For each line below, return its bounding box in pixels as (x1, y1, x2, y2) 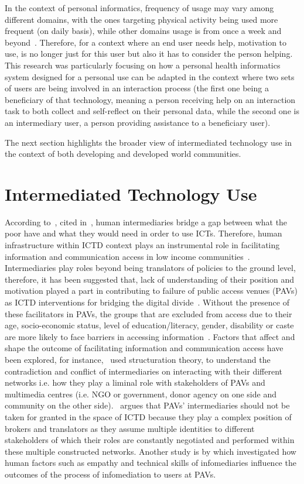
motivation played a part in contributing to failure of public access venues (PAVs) (5, 284, 298, 297)
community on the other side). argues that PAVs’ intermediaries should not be (5, 399, 290, 411)
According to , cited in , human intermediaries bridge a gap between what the (5, 215, 288, 228)
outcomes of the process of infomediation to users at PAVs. (5, 468, 216, 480)
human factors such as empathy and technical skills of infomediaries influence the (5, 456, 296, 469)
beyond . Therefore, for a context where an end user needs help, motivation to (5, 36, 287, 48)
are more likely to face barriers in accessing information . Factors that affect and (5, 330, 295, 342)
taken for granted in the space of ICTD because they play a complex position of (5, 410, 292, 423)
